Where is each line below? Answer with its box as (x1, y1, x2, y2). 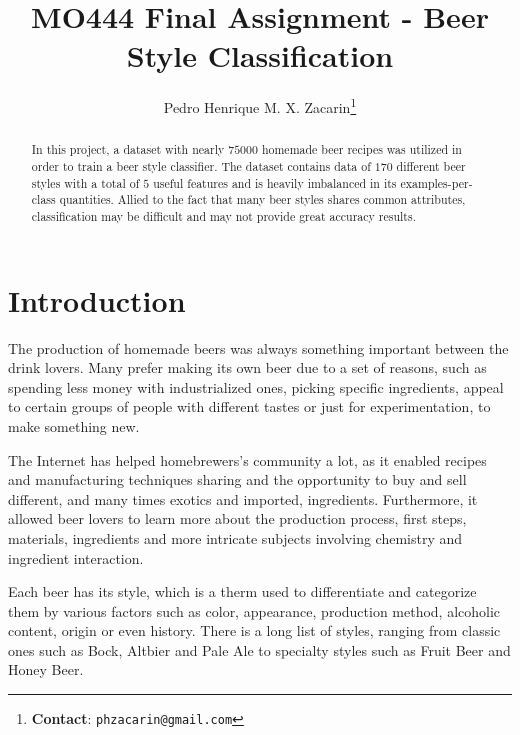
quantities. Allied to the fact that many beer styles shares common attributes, (59, 191, 466, 208)
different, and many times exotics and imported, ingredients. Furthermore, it (8, 488, 478, 509)
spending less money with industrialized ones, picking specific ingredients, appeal (8, 376, 504, 397)
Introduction (8, 279, 186, 320)
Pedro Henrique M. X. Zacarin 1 (163, 94, 357, 117)
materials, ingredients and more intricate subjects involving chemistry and (8, 527, 463, 548)
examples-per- (400, 174, 473, 191)
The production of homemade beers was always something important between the (8, 337, 509, 358)
